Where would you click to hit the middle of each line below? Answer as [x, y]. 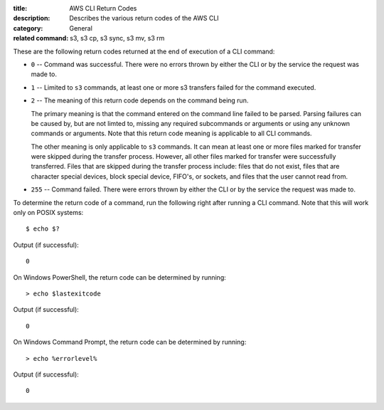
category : [28, 28]
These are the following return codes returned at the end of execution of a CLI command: [144, 51]
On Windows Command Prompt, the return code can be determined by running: [130, 342]
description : [32, 19]
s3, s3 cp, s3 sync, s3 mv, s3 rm [117, 38]
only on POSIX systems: [48, 213]
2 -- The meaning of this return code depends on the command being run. [140, 100]
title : [20, 8]
